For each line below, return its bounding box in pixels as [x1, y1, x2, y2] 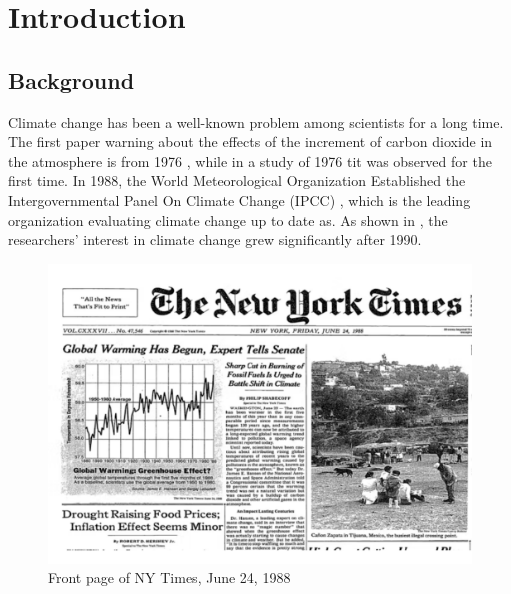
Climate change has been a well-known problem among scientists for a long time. [8, 111, 504, 132]
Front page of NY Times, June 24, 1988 [48, 567, 291, 588]
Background [8, 64, 135, 95]
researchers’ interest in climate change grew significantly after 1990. [8, 229, 422, 250]
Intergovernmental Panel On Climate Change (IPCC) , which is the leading [8, 189, 471, 210]
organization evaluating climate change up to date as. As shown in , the [8, 209, 448, 230]
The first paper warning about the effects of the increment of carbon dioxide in [8, 131, 493, 152]
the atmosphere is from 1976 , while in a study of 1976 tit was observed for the [8, 150, 492, 171]
